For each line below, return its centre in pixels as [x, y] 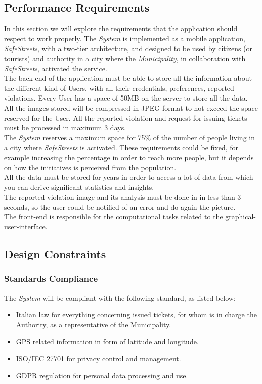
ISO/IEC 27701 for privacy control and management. [98, 358]
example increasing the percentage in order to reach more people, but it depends [129, 157]
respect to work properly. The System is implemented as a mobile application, [125, 38]
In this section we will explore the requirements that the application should [121, 29]
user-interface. [26, 227]
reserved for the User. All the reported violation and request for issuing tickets [126, 117]
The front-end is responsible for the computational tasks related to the [114, 217]
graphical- [241, 217]
